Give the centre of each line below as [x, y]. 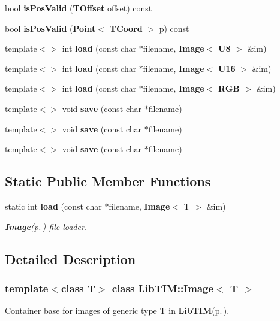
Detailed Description [70, 258]
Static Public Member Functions [108, 181]
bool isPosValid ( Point [50, 28]
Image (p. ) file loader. [46, 226]
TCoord [126, 28]
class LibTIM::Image [163, 288]
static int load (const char [53, 206]
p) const [174, 28]
